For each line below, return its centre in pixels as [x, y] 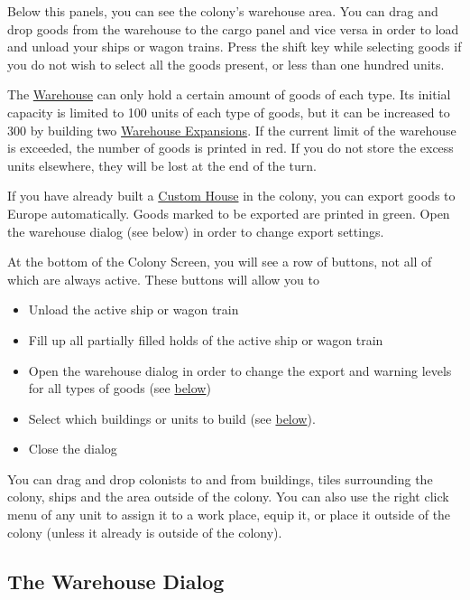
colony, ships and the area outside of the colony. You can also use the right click [228, 497]
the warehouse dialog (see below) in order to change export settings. [196, 231]
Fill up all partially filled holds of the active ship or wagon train [206, 339]
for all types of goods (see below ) [120, 388]
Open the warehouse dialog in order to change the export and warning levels [240, 370]
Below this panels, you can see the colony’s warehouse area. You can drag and [223, 11]
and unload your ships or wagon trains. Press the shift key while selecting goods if [235, 47]
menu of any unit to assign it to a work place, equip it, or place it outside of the [229, 515]
